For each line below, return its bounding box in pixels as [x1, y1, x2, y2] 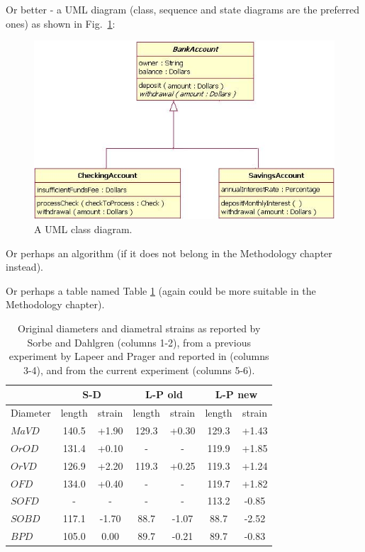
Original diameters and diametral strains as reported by [17, 321, 261, 336]
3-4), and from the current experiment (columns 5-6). [23, 362, 255, 377]
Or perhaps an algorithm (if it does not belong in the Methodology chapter [6, 245, 332, 260]
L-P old [145, 387, 183, 402]
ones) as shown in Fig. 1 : [6, 16, 116, 30]
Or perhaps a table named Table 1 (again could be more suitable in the [6, 283, 316, 298]
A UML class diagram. [34, 222, 133, 237]
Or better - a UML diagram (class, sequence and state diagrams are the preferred [6, 2, 360, 16]
